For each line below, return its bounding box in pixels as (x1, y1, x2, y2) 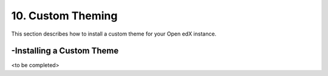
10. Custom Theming (11, 9, 118, 22)
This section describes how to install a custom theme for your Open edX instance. (11, 30, 217, 37)
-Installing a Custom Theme (11, 46, 119, 56)
